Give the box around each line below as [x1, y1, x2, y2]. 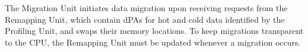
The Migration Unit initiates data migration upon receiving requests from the [5, 2, 288, 13]
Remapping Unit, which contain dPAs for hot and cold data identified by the [5, 13, 285, 25]
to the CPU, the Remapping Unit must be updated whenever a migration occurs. [5, 36, 301, 48]
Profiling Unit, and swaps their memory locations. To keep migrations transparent [5, 25, 304, 37]
